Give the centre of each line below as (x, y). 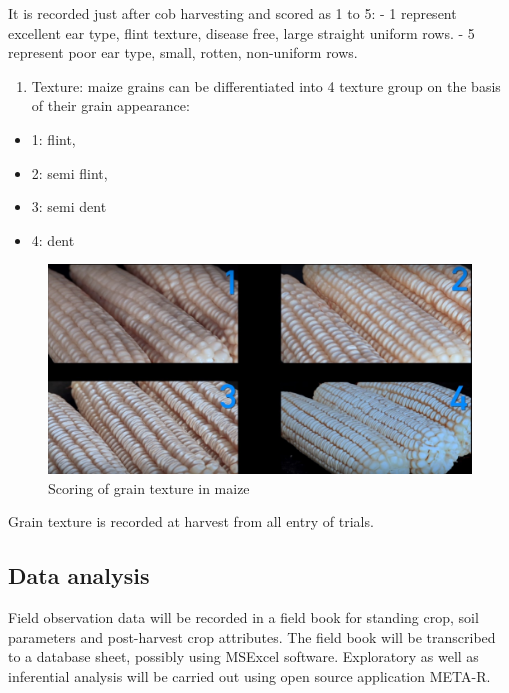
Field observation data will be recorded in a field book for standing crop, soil (243, 617)
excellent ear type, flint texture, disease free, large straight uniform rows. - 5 (241, 32)
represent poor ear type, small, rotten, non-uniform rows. (183, 52)
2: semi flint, (69, 172)
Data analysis (79, 575)
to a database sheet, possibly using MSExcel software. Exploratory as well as (243, 656)
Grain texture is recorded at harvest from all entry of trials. (191, 521)
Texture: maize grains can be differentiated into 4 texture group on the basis (266, 85)
